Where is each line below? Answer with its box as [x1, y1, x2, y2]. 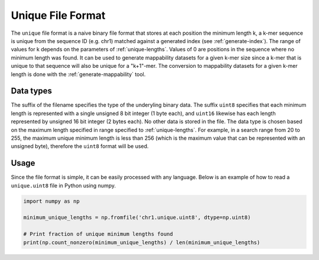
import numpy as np [23, 198, 80, 205]
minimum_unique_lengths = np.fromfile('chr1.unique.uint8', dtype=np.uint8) [23, 214, 251, 221]
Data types [11, 86, 53, 96]
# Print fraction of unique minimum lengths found [23, 231, 174, 238]
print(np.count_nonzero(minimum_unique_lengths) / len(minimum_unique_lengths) [23, 239, 261, 246]
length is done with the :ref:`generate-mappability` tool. [11, 71, 146, 78]
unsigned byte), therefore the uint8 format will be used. [11, 143, 149, 150]
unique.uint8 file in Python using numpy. [11, 182, 116, 189]
